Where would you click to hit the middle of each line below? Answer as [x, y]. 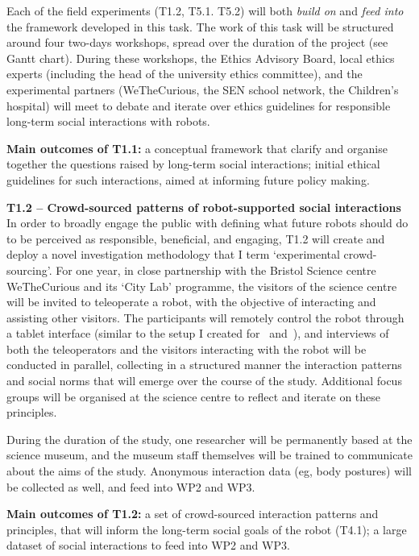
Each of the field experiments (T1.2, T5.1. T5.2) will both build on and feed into [205, 10]
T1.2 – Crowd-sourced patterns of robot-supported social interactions [204, 207]
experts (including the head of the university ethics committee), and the [185, 74]
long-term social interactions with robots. [108, 121]
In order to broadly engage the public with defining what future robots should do [207, 223]
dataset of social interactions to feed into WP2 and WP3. [148, 545]
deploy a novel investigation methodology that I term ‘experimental [173, 254]
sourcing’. [29, 270]
